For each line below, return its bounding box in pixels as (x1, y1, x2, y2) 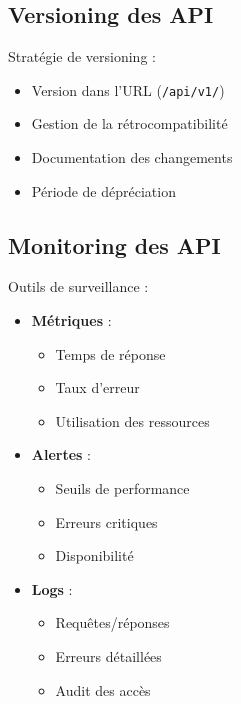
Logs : (31, 578, 73, 599)
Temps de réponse (55, 343, 166, 364)
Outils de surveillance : (8, 276, 149, 297)
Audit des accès (55, 679, 151, 700)
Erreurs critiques (55, 511, 158, 532)
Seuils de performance (55, 478, 190, 498)
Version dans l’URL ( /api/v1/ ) (31, 79, 225, 100)
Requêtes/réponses (55, 612, 170, 633)
